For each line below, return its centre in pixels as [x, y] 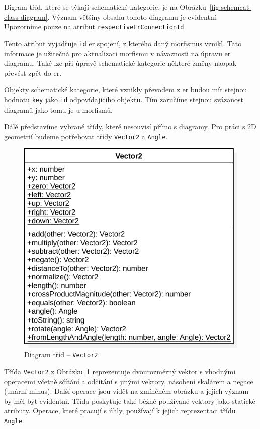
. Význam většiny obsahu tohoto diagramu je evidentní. [133, 16]
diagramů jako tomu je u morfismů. [58, 109]
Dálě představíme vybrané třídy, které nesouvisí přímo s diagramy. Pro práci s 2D [130, 126]
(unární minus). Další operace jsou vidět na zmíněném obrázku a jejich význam [126, 391]
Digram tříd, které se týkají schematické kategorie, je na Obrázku [105, 7]
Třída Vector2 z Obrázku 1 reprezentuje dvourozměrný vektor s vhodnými [120, 371]
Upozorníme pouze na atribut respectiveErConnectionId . [95, 26]
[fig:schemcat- [230, 7]
